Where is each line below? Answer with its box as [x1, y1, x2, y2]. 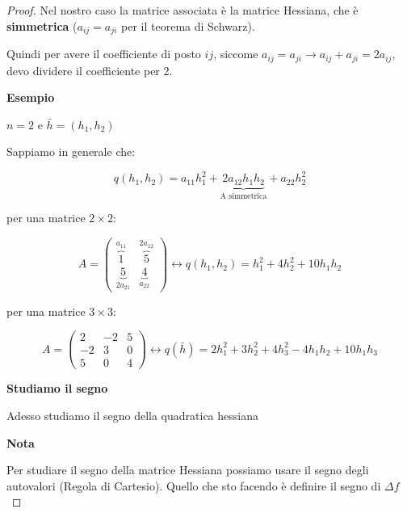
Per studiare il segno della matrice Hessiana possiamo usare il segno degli [6, 461, 369, 478]
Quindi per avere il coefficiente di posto [6, 45, 201, 62]
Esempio [6, 89, 55, 106]
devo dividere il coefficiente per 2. [6, 61, 173, 78]
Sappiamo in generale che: [6, 143, 136, 160]
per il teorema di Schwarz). [121, 17, 255, 34]
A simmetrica [220, 191, 267, 200]
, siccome [213, 45, 258, 62]
